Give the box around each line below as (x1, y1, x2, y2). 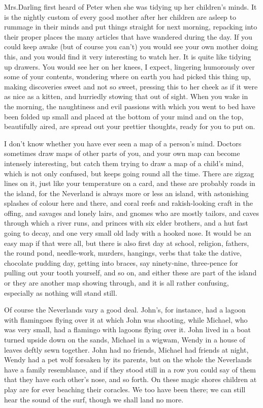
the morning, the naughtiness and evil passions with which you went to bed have (4, 101, 255, 111)
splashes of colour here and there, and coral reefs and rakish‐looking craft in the (4, 198, 253, 208)
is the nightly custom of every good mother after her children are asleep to (4, 11, 237, 22)
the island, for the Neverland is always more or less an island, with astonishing (4, 187, 249, 198)
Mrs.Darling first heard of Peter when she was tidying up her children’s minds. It (4, 2, 257, 12)
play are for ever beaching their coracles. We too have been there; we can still (4, 384, 246, 394)
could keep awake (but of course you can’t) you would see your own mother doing (4, 41, 258, 52)
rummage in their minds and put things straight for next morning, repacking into (4, 21, 257, 32)
